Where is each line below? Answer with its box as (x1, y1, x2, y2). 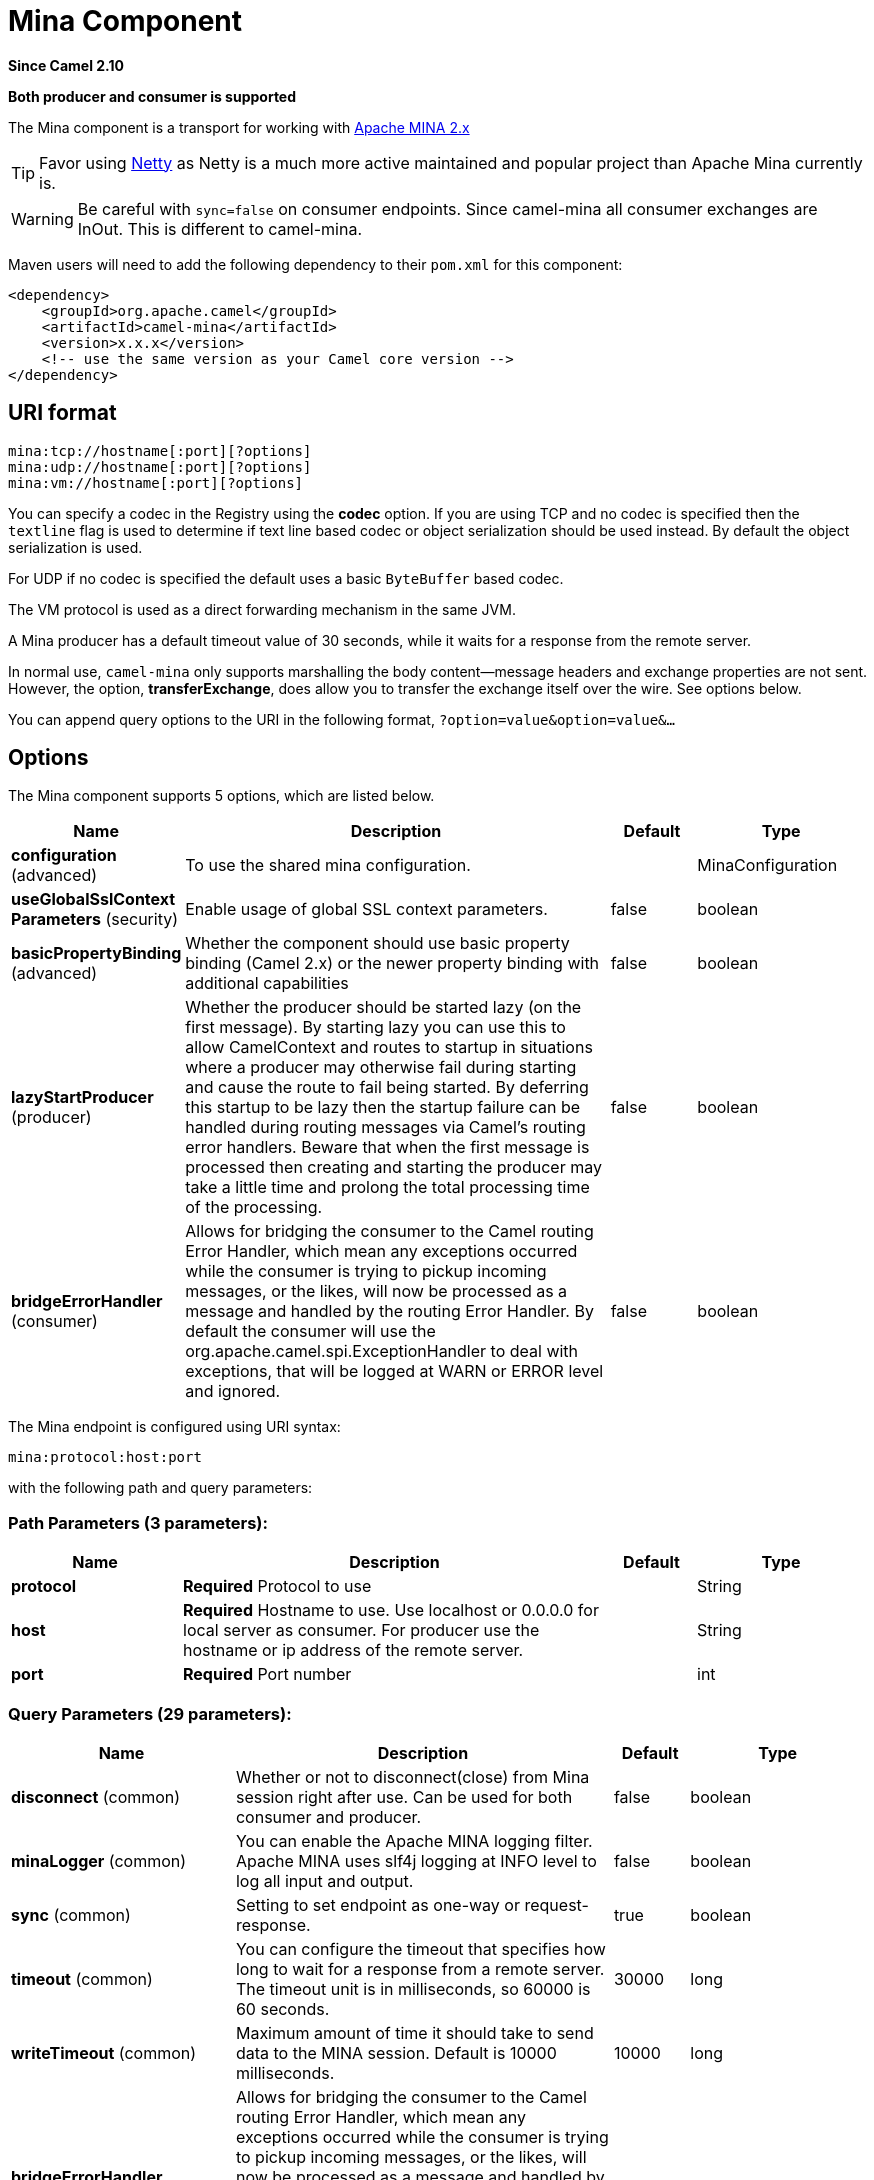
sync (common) (11, 1904, 131, 1925)
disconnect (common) (11, 1786, 181, 1807)
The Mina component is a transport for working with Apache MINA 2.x (8, 118, 470, 136)
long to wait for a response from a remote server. (235, 1958, 605, 1979)
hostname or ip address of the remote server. (183, 1640, 524, 1661)
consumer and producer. (235, 1806, 422, 1827)
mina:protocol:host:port (8, 1449, 202, 1466)
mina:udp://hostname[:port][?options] (8, 458, 312, 475)
